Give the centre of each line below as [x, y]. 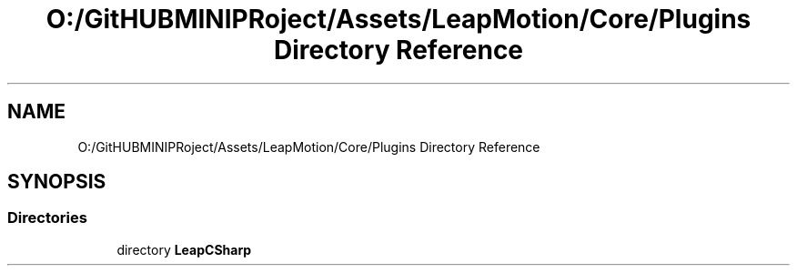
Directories [47, 218]
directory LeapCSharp [184, 249]
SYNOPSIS [57, 182]
